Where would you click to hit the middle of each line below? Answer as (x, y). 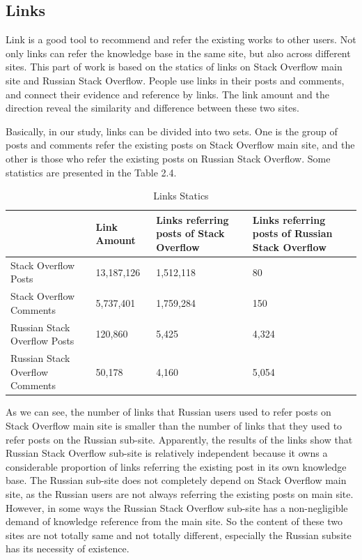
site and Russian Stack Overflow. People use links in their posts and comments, (175, 80)
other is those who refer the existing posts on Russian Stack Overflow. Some (168, 158)
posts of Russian (292, 233)
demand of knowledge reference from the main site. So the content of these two (174, 521)
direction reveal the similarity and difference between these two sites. (152, 108)
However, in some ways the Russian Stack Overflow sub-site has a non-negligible (177, 507)
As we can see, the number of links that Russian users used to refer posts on (168, 412)
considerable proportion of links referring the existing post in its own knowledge (176, 466)
